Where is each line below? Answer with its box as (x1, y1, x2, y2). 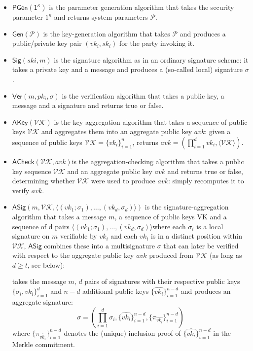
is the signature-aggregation (145, 202, 229, 212)
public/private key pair (12, 38, 82, 48)
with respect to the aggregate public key (12, 250, 134, 260)
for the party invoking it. (119, 38, 195, 48)
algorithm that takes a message (12, 211, 107, 221)
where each (152, 221, 186, 231)
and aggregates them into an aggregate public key (41, 126, 192, 137)
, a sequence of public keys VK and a (114, 211, 227, 221)
